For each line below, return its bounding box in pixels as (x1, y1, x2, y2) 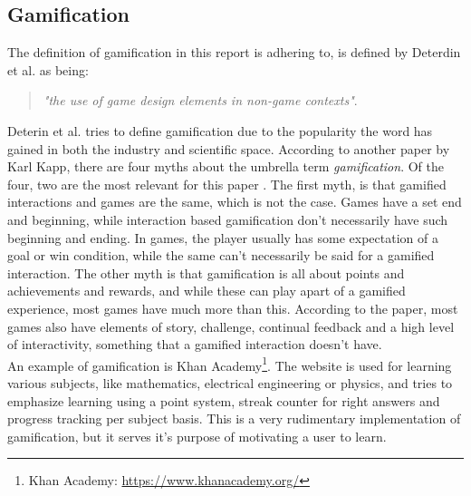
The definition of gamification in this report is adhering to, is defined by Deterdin (7, 43, 461, 62)
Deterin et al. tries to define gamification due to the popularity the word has (7, 121, 433, 140)
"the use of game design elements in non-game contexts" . (43, 91, 358, 110)
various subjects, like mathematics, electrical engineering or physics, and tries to (7, 373, 453, 392)
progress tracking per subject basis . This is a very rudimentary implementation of (7, 409, 461, 428)
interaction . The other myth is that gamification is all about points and (7, 263, 405, 282)
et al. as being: (7, 60, 89, 79)
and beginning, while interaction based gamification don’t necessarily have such (7, 209, 448, 229)
